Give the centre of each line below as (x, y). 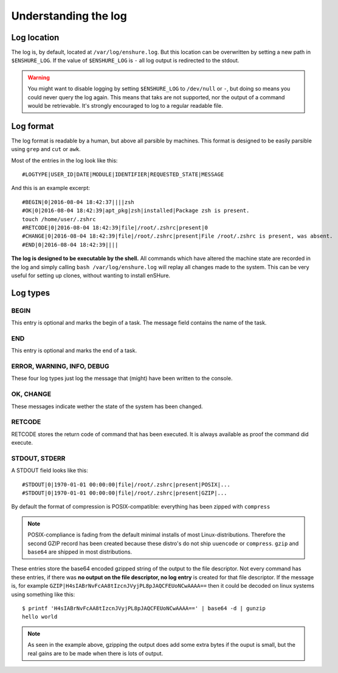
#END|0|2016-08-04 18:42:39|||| (70, 245)
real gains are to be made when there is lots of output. (95, 653)
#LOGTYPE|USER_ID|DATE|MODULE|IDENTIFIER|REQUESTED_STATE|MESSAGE (123, 174)
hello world (40, 617)
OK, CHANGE (31, 394)
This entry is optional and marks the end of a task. (74, 351)
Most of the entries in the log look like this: (64, 160)
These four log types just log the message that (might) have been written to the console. (122, 378)
